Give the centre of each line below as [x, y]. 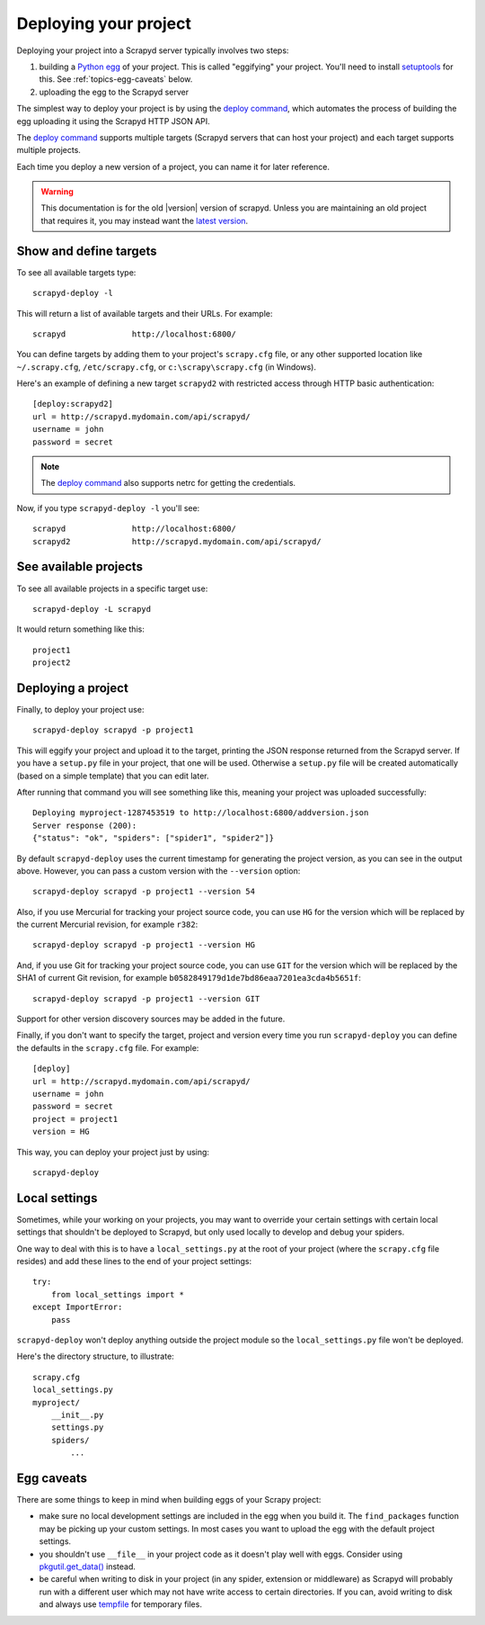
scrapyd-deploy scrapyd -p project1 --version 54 [144, 892]
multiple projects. [48, 150]
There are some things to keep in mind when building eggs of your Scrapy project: [169, 1499]
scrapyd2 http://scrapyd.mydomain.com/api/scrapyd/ [177, 541]
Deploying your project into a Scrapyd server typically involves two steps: [153, 50]
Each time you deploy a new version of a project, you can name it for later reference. [173, 166]
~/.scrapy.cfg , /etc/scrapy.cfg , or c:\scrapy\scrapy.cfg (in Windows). [166, 367]
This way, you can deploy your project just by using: [113, 1152]
